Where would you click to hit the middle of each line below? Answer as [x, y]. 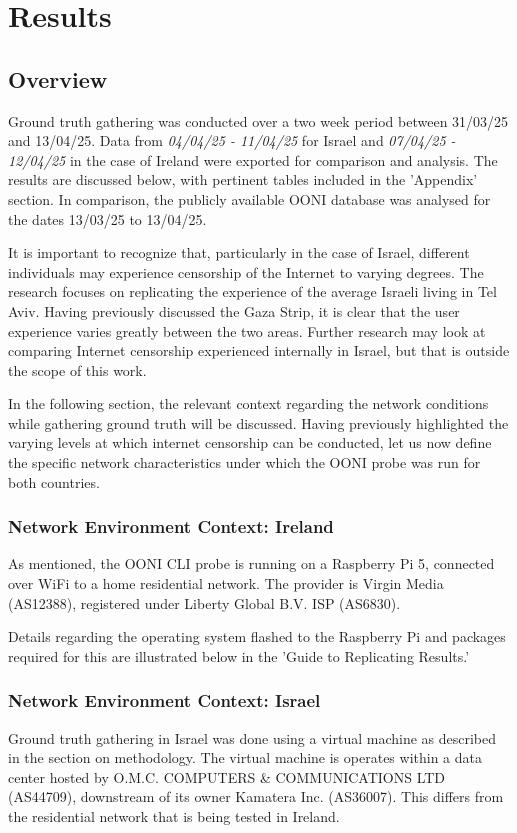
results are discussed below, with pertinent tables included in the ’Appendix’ [243, 179]
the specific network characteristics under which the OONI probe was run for [244, 462]
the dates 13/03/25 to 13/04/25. [107, 218]
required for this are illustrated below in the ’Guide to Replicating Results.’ [239, 655]
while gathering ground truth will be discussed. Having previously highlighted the [258, 422]
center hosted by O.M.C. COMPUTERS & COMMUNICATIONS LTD [227, 776]
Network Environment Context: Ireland [171, 526]
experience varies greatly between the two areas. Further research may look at [247, 330]
